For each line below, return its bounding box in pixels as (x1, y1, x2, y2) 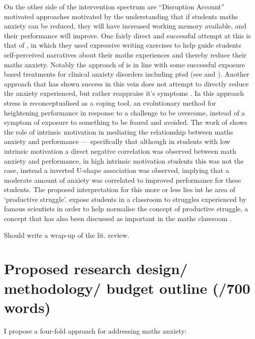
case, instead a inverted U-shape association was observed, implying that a (4, 165, 229, 175)
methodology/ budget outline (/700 (4, 278, 251, 298)
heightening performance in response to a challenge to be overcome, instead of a (4, 107, 245, 117)
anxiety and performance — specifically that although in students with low (4, 136, 230, 146)
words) (4, 297, 51, 317)
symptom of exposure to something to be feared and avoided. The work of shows (4, 117, 247, 127)
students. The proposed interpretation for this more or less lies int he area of (4, 184, 235, 195)
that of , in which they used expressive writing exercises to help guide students (4, 40, 242, 50)
